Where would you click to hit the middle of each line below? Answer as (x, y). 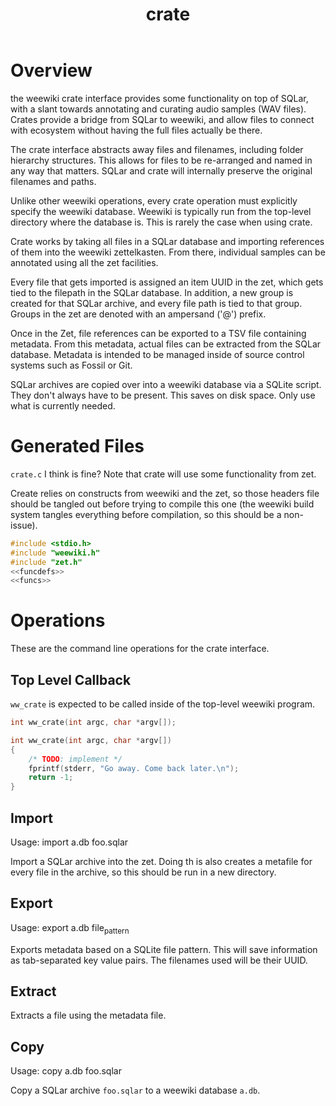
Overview (51, 70)
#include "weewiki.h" (55, 553)
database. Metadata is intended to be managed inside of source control (157, 354)
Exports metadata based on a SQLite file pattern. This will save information (164, 949)
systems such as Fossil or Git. (71, 365)
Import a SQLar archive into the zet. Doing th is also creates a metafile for (161, 861)
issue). (24, 525)
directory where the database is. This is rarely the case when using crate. (161, 222)
